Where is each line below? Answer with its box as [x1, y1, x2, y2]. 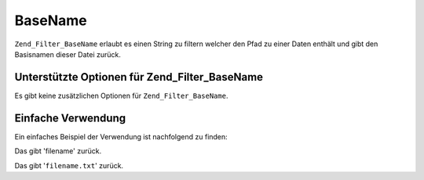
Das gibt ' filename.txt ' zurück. [14, 160, 124, 170]
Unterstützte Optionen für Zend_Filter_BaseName [14, 70, 263, 84]
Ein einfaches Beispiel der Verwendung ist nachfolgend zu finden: [14, 131, 228, 141]
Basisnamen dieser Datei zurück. [14, 49, 122, 59]
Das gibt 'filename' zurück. [14, 146, 102, 156]
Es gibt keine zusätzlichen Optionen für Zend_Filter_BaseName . [14, 91, 228, 100]
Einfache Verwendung [14, 111, 126, 124]
